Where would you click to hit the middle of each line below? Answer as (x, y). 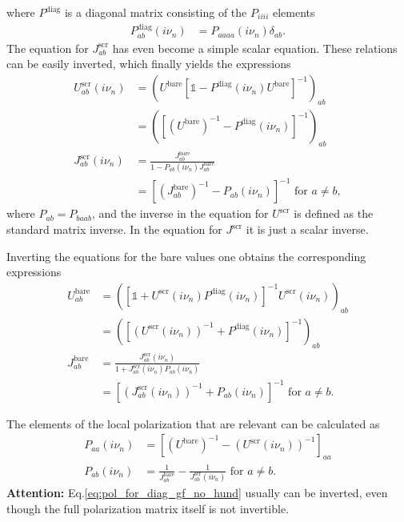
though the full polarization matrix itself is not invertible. (148, 508)
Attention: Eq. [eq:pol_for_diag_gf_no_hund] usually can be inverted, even (197, 492)
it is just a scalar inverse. (307, 229)
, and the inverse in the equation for (180, 213)
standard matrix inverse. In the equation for (114, 229)
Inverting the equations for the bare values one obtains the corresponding (186, 256)
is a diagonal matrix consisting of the (156, 12)
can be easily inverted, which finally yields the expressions (149, 64)
